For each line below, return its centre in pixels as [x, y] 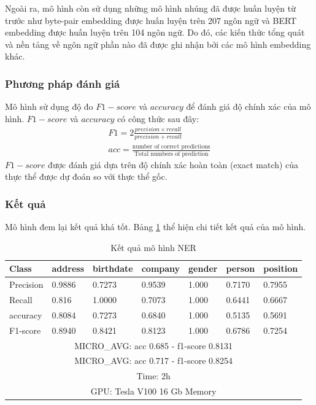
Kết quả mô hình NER [153, 247]
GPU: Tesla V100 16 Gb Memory [153, 391]
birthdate [113, 268]
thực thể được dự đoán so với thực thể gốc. [86, 176]
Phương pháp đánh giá [63, 83]
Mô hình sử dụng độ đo [49, 106]
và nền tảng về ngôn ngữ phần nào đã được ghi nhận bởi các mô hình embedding [158, 44]
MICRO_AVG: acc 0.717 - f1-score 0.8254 [153, 361]
